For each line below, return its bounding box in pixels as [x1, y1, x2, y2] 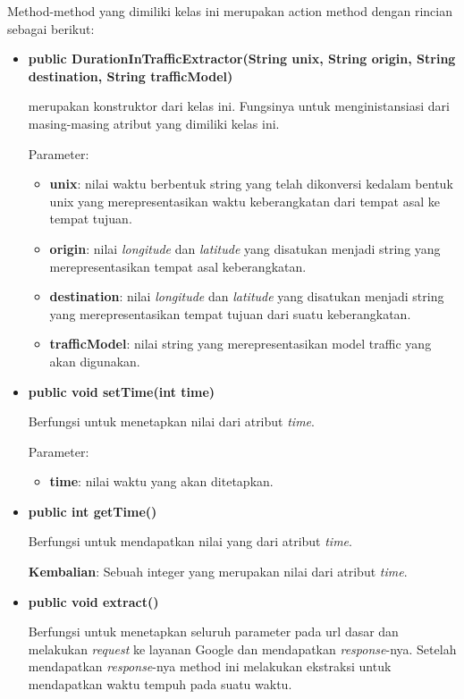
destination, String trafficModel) [28, 66, 233, 85]
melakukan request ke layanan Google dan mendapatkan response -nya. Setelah [28, 639, 457, 658]
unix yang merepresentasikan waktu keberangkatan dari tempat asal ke [49, 191, 440, 210]
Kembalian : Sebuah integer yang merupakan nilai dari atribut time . [28, 562, 408, 581]
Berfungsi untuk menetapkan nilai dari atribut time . [28, 412, 315, 431]
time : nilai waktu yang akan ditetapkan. [49, 472, 274, 491]
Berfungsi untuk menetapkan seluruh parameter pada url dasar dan [28, 622, 399, 641]
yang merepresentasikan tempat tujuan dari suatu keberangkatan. [49, 304, 411, 323]
